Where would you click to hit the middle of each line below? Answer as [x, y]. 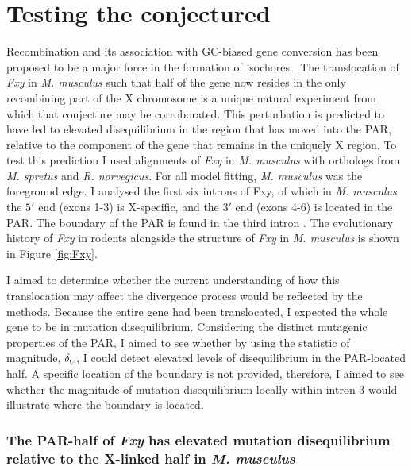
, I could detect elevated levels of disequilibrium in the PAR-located [241, 358]
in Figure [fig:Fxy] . [52, 253]
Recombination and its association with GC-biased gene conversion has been [193, 51]
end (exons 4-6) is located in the [314, 207]
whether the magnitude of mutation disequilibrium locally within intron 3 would [202, 389]
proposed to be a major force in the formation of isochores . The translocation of [203, 66]
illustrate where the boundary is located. [105, 405]
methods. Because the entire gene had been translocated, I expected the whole [197, 311]
